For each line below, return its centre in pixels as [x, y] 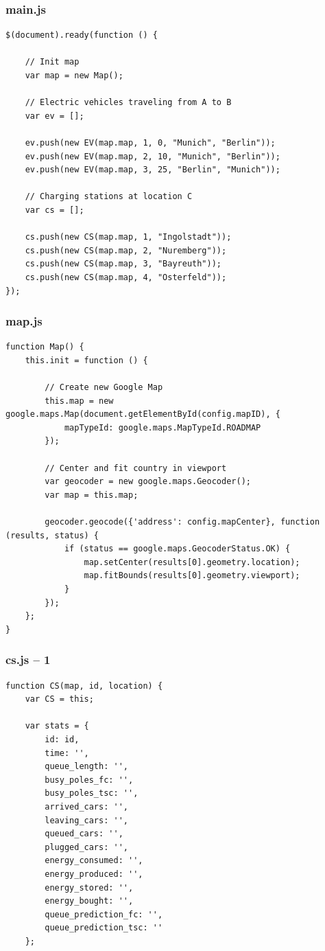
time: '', [67, 753]
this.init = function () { [86, 360]
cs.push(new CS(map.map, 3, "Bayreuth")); [123, 264]
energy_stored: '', [89, 887]
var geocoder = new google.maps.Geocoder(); [148, 482]
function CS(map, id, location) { [84, 686]
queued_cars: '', [84, 834]
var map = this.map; [92, 495]
